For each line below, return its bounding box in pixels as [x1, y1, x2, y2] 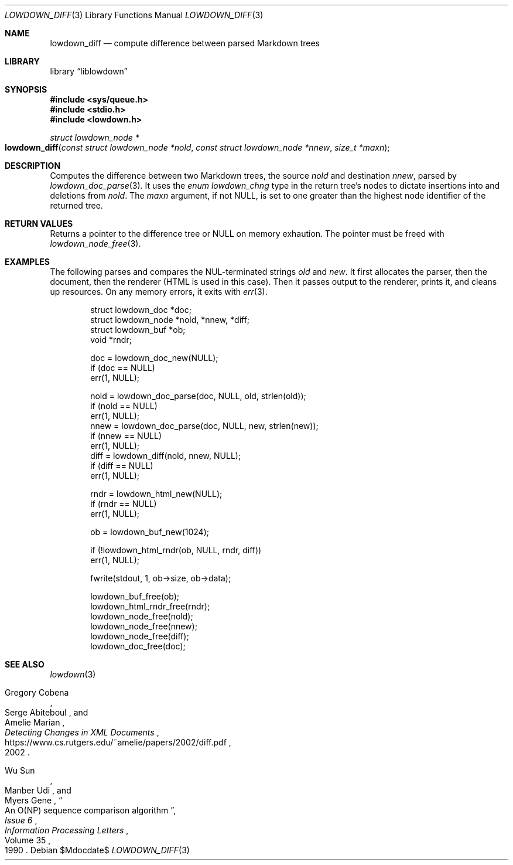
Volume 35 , [5, 835, 51, 845]
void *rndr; [90, 335, 132, 345]
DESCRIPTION [5, 161, 61, 171]
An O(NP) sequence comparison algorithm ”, [5, 805, 176, 815]
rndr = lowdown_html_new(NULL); [90, 489, 223, 499]
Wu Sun [5, 765, 35, 775]
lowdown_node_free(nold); [90, 611, 193, 621]
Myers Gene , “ [5, 795, 63, 805]
